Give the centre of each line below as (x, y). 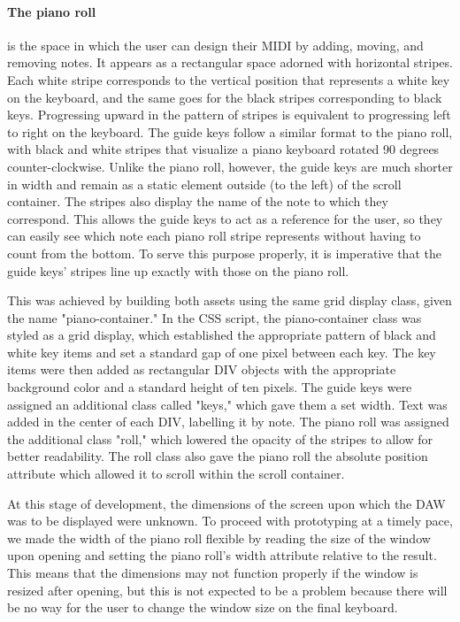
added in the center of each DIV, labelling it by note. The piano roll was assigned (228, 422)
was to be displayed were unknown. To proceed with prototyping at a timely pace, (230, 521)
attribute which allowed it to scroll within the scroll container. (176, 474)
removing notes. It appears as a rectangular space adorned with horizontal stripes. (230, 62)
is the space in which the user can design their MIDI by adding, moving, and (215, 45)
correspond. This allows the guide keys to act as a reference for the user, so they (225, 218)
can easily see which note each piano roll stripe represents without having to (214, 236)
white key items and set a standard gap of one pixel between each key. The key (222, 352)
